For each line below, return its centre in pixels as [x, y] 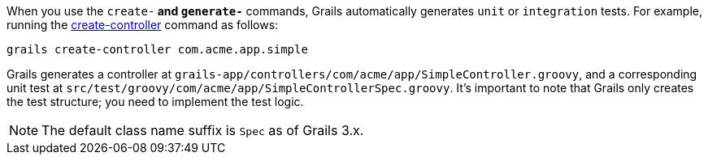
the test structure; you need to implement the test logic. [155, 102]
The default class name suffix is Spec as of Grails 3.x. [203, 130]
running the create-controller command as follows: [143, 25]
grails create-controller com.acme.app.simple [157, 49]
